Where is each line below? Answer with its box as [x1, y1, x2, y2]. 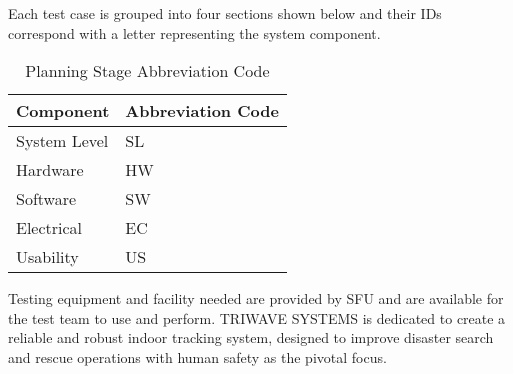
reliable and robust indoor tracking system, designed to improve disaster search [8, 327, 494, 348]
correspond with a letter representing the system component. [8, 22, 381, 43]
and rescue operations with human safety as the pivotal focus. [8, 346, 387, 367]
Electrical [16, 216, 83, 240]
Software [16, 187, 77, 211]
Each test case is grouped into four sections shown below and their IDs [8, 3, 442, 23]
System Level [16, 129, 109, 153]
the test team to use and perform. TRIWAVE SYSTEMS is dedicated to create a [8, 307, 506, 328]
